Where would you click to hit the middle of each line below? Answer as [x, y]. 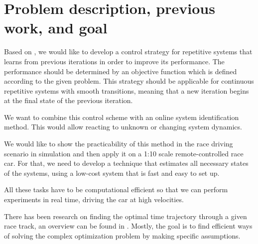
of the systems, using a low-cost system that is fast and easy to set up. [112, 173]
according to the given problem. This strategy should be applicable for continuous [129, 81]
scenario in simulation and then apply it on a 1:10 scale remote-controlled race [124, 153]
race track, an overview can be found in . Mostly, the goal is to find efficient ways [128, 226]
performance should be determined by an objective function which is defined [121, 71]
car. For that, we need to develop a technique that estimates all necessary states [126, 163]
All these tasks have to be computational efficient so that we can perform [116, 189]
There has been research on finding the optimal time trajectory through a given [126, 216]
